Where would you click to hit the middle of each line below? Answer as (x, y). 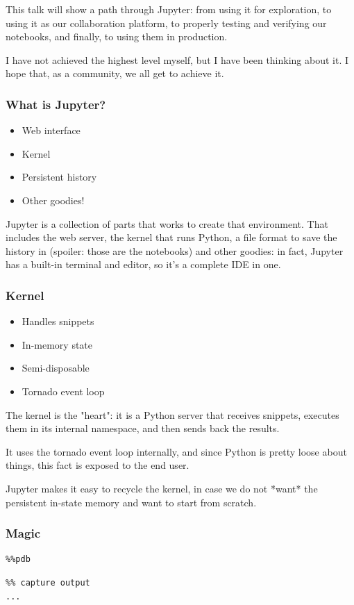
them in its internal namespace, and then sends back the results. (143, 428)
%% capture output (48, 582)
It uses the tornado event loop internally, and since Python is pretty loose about (176, 451)
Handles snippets (58, 321)
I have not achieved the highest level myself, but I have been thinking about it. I (177, 59)
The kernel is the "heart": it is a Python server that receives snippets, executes (172, 414)
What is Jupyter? (56, 104)
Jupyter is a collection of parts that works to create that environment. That (167, 223)
